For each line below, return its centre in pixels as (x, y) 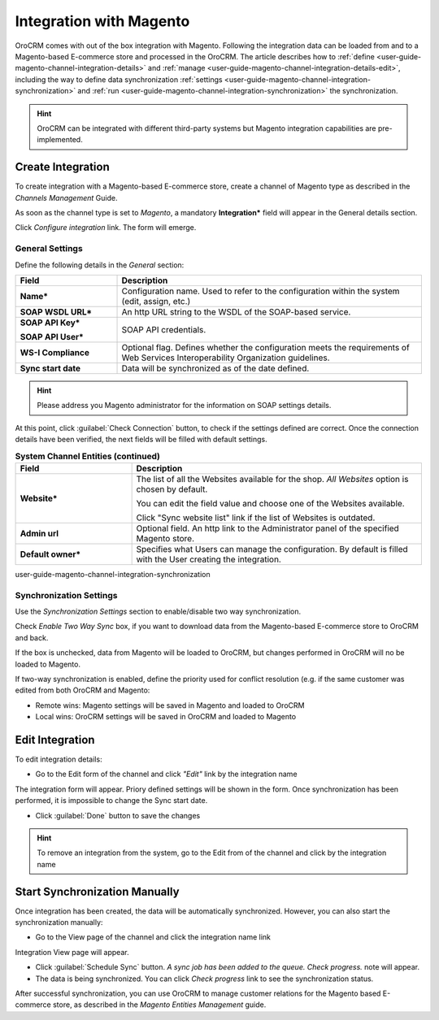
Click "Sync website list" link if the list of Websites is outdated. (256, 518)
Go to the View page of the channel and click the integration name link (153, 937)
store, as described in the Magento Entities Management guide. (160, 1005)
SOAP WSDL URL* (56, 311)
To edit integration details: (59, 759)
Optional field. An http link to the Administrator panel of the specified (268, 528)
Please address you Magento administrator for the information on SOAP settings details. (184, 406)
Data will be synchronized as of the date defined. (215, 368)
